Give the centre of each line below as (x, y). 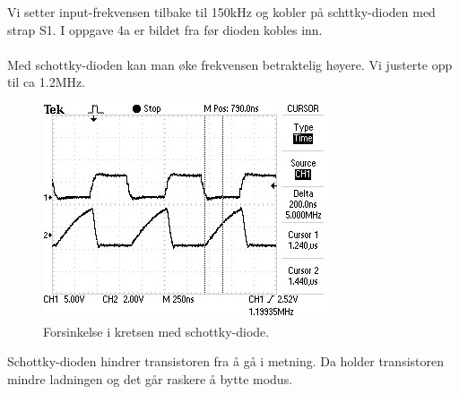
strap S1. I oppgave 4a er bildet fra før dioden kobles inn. (165, 29)
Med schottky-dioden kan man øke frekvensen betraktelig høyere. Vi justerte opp (230, 64)
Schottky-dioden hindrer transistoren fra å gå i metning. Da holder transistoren (225, 361)
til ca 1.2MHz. (47, 82)
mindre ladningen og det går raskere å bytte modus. (150, 378)
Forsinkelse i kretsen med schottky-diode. (156, 331)
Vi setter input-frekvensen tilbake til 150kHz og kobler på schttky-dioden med (221, 12)
